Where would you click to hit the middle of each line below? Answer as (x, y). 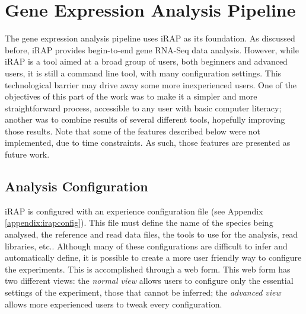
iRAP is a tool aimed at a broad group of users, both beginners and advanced (146, 61)
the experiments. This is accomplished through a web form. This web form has (148, 269)
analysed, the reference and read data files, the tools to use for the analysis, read (152, 234)
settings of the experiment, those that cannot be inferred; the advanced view (143, 292)
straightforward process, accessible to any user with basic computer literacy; (143, 108)
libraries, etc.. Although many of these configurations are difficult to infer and (146, 246)
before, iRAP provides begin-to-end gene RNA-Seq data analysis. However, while (152, 49)
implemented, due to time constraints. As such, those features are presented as (148, 142)
